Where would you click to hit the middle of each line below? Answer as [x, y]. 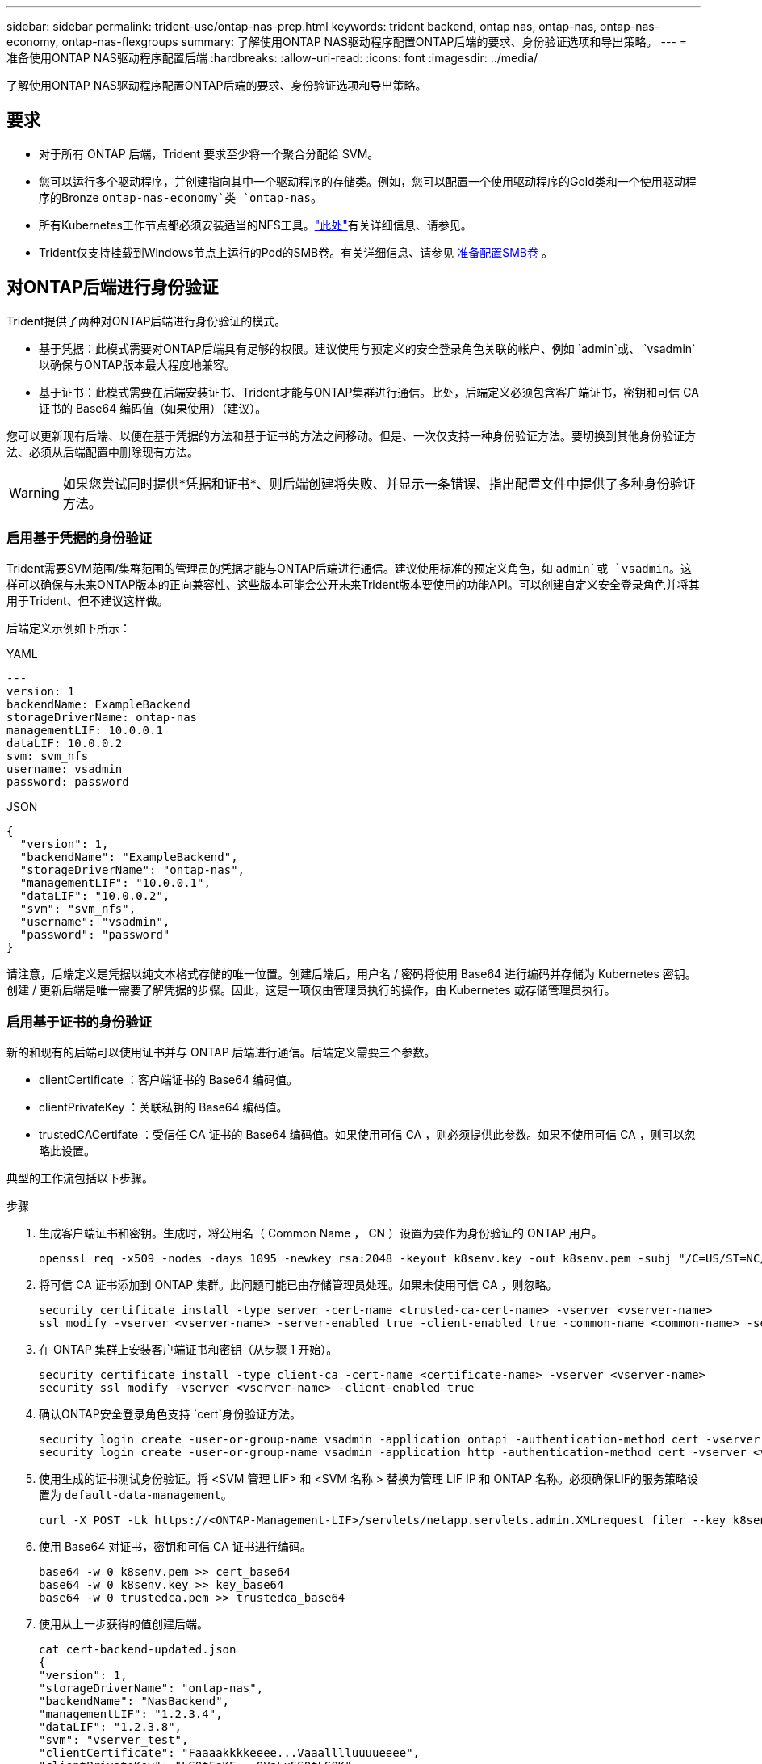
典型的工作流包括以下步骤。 [80, 1178]
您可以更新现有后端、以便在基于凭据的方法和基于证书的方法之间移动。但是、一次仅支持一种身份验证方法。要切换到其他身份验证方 [351, 435]
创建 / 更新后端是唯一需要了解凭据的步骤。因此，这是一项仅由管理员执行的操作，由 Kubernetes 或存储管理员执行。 [311, 990]
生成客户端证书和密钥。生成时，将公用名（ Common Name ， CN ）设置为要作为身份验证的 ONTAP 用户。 [321, 1233]
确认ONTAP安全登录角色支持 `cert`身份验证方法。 [170, 1414]
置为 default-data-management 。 [136, 1495]
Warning [34, 492]
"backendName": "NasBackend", [134, 1701]
